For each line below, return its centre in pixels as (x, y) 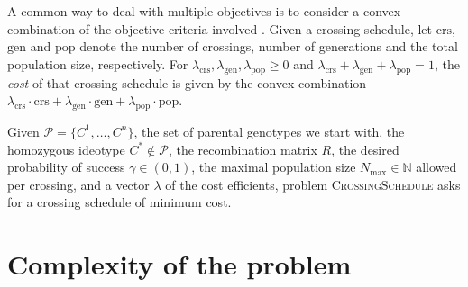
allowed (436, 167)
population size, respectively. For (98, 63)
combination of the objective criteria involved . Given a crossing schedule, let (220, 28)
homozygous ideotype (66, 149)
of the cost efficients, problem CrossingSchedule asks (313, 184)
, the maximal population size (274, 167)
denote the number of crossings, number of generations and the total (269, 46)
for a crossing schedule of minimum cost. (119, 202)
